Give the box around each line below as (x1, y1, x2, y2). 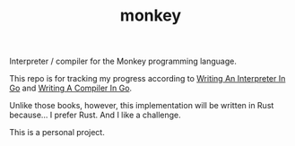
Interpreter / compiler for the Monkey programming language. (9, 56, 238, 67)
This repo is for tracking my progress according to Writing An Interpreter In (9, 73, 286, 84)
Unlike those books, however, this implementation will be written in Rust (9, 100, 274, 111)
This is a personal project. (9, 127, 105, 138)
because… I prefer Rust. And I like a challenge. (9, 109, 181, 121)
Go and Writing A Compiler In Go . (9, 82, 133, 94)
